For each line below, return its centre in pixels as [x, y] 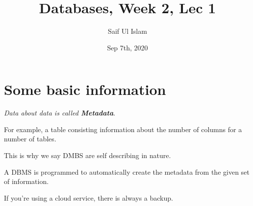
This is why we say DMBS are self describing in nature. [88, 155]
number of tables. [30, 139]
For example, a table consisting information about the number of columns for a [123, 129]
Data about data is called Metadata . [60, 113]
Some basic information [85, 89]
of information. [26, 181]
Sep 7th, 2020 [127, 47]
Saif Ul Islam [127, 31]
